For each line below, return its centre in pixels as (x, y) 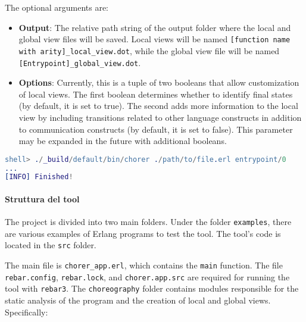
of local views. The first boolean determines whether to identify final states (156, 94)
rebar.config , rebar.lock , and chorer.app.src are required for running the (147, 276)
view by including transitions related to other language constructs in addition (160, 117)
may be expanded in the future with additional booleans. (123, 141)
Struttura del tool (42, 198)
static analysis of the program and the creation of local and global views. (138, 300)
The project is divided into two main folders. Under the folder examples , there (148, 222)
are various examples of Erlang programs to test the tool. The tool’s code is (143, 233)
